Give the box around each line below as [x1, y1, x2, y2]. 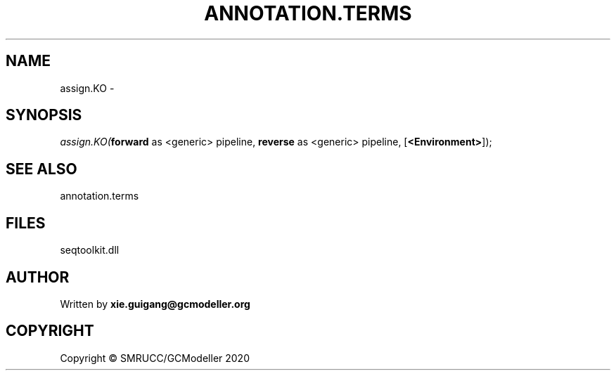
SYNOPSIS [6, 106, 82, 124]
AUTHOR [6, 268, 70, 286]
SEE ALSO [6, 160, 77, 178]
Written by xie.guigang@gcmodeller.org [60, 297, 250, 310]
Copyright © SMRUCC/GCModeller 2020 [60, 351, 250, 364]
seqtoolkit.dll [60, 244, 120, 257]
